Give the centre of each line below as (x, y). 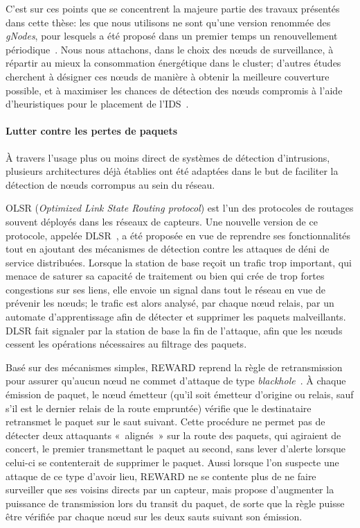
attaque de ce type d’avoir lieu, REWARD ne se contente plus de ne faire (161, 476)
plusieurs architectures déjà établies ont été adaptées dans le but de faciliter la (172, 171)
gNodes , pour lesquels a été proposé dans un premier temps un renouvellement (172, 36)
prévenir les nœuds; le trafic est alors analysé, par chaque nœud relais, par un (170, 303)
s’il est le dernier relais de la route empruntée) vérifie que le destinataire (159, 408)
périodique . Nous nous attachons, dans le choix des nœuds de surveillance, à (170, 49)
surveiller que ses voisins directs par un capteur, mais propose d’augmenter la (170, 489)
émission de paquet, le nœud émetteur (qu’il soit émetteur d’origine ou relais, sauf (180, 394)
